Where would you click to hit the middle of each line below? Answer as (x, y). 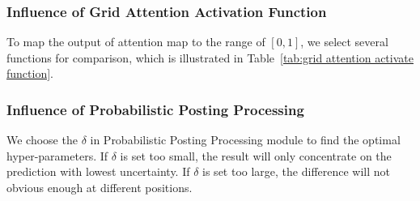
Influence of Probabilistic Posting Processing (155, 109)
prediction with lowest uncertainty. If (98, 171)
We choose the (42, 140)
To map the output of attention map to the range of (136, 42)
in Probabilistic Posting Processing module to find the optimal (245, 140)
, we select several (344, 42)
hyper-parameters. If (57, 155)
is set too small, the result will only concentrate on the (256, 155)
